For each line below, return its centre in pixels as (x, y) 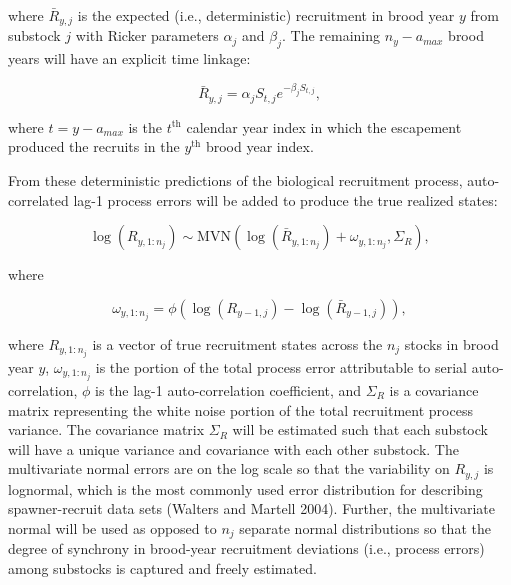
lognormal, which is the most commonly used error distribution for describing (245, 488)
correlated (38, 199)
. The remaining (331, 35)
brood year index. (259, 146)
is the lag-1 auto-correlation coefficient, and (228, 390)
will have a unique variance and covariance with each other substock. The (233, 448)
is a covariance (434, 390)
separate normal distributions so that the (365, 528)
